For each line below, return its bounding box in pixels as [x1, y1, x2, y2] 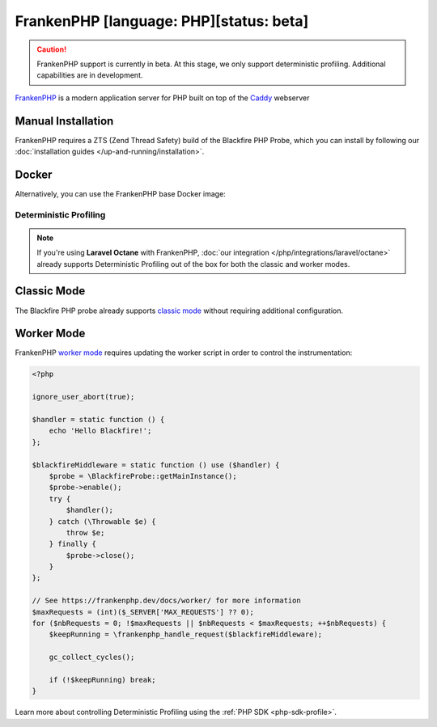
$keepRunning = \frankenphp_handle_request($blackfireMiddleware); [49, 630, 323, 639]
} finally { [49, 539, 97, 549]
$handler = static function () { [32, 415, 165, 425]
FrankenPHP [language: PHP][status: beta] [15, 12, 309, 30]
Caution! [36, 44, 67, 54]
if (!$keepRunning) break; [49, 675, 157, 684]
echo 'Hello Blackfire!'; [49, 426, 152, 436]
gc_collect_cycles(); [49, 653, 135, 662]
